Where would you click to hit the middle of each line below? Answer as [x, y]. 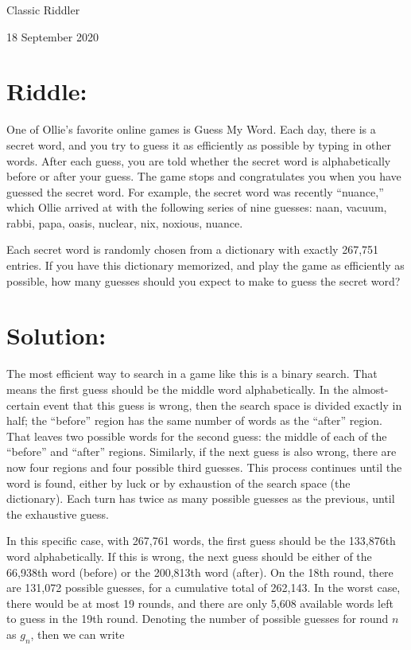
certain [23, 405]
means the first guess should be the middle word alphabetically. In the [178, 389]
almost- [370, 389]
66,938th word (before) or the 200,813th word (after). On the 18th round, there [200, 572]
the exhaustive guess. [58, 514]
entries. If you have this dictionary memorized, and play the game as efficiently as [205, 265]
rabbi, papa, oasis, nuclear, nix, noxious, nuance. [125, 222]
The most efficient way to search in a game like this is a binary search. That [192, 374]
